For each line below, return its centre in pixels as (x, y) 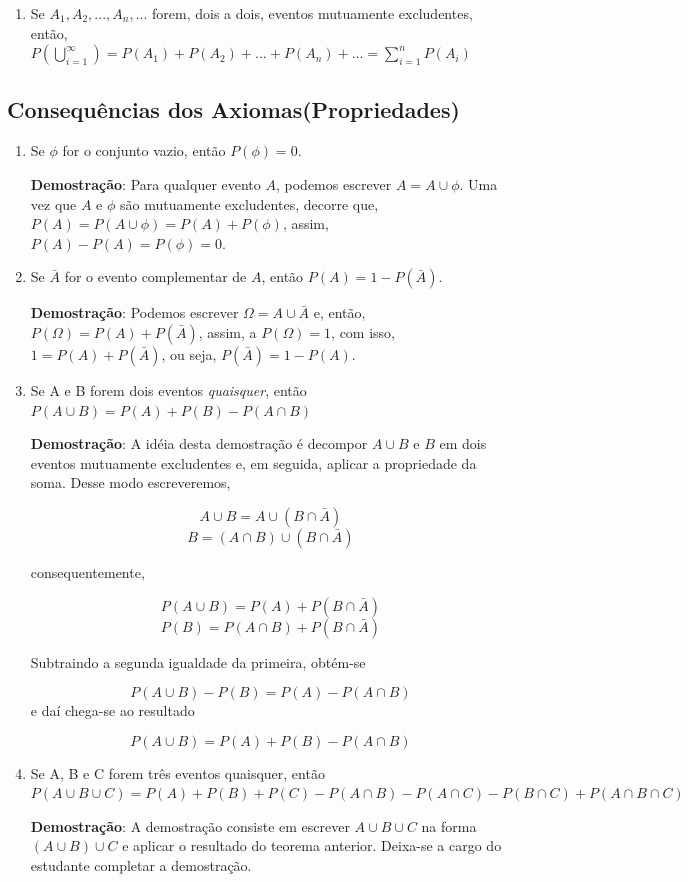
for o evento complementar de (155, 276)
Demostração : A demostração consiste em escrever (190, 825)
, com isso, (363, 331)
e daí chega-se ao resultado (112, 710)
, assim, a (227, 331)
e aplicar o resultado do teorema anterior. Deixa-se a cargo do (312, 845)
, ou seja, (189, 353)
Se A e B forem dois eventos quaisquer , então (168, 389)
